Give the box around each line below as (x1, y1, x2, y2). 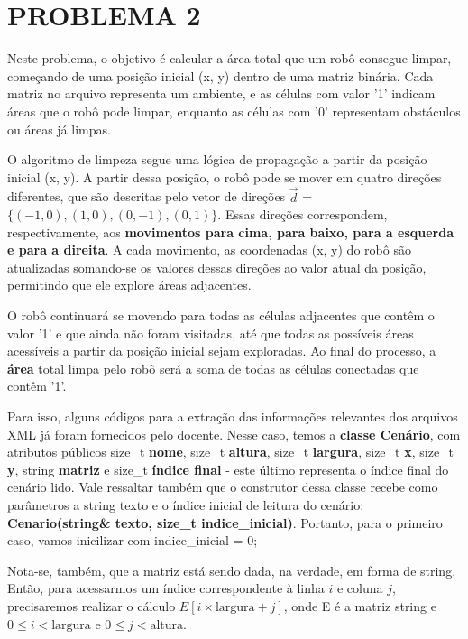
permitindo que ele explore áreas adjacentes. (7, 275, 252, 294)
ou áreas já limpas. (7, 119, 111, 138)
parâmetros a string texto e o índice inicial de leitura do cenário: (7, 495, 364, 514)
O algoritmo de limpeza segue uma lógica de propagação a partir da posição (7, 150, 427, 169)
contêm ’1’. (7, 376, 67, 395)
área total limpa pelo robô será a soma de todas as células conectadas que (7, 358, 419, 377)
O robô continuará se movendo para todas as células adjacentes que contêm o (7, 306, 435, 325)
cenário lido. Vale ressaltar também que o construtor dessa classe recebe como (7, 477, 438, 496)
